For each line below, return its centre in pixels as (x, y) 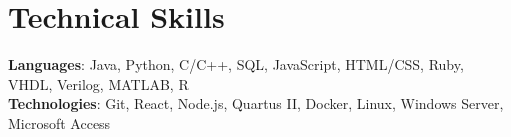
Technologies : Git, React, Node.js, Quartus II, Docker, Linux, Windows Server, (256, 103)
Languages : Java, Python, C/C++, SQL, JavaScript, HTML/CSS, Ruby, (236, 64)
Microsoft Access (59, 122)
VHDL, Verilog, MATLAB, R (98, 83)
